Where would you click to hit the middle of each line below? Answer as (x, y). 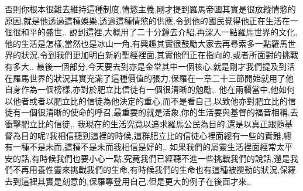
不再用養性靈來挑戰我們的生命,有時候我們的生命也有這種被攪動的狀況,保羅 (154, 170)
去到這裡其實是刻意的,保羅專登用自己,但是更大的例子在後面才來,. (128, 181)
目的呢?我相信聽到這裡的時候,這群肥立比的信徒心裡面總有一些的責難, (152, 135)
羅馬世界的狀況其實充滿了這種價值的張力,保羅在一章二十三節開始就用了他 (153, 78)
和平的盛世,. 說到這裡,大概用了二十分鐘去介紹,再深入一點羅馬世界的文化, (159, 32)
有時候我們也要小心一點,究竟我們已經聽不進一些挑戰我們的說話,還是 (161, 158)
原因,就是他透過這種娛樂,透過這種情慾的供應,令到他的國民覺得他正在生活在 (147, 20)
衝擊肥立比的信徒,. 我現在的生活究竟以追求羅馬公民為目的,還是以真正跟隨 (145, 123)
